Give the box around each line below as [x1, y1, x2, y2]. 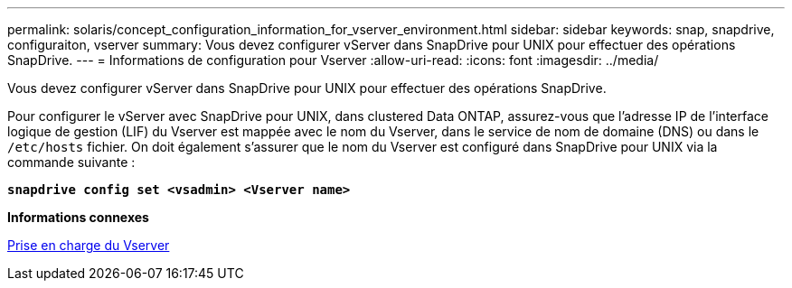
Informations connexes [7, 209, 149, 225]
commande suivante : [7, 154, 136, 170]
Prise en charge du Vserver [7, 237, 170, 253]
